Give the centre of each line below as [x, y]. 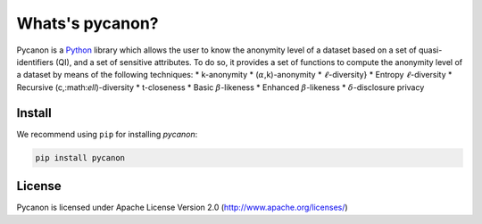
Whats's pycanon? [88, 23]
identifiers [35, 62]
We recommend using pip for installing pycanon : [107, 134]
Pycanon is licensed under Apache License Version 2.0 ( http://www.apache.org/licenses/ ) [182, 207]
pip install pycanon [80, 158]
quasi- [430, 50]
